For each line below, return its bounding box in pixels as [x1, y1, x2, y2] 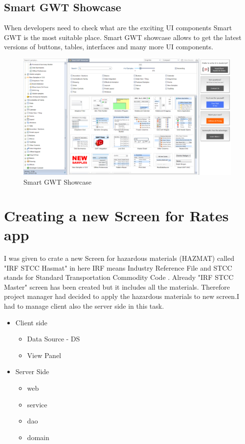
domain [27, 432, 49, 442]
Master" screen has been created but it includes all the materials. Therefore [4, 281, 230, 292]
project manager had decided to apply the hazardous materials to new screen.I [4, 291, 240, 301]
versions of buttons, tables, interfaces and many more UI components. [4, 42, 213, 52]
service [27, 399, 47, 409]
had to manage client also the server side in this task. [4, 300, 164, 311]
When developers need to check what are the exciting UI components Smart [4, 22, 232, 33]
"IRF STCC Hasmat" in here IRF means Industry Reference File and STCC [4, 262, 232, 273]
